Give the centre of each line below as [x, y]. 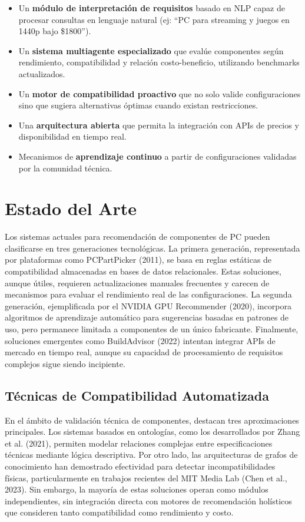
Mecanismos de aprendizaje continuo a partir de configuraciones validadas [158, 156]
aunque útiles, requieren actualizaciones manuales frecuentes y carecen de [137, 283]
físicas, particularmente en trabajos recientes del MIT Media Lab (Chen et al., [146, 478]
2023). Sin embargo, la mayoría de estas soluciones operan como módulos [137, 489]
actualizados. [42, 73]
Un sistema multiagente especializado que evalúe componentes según [151, 50]
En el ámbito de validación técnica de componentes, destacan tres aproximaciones [152, 420]
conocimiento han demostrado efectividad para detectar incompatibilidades [140, 466]
